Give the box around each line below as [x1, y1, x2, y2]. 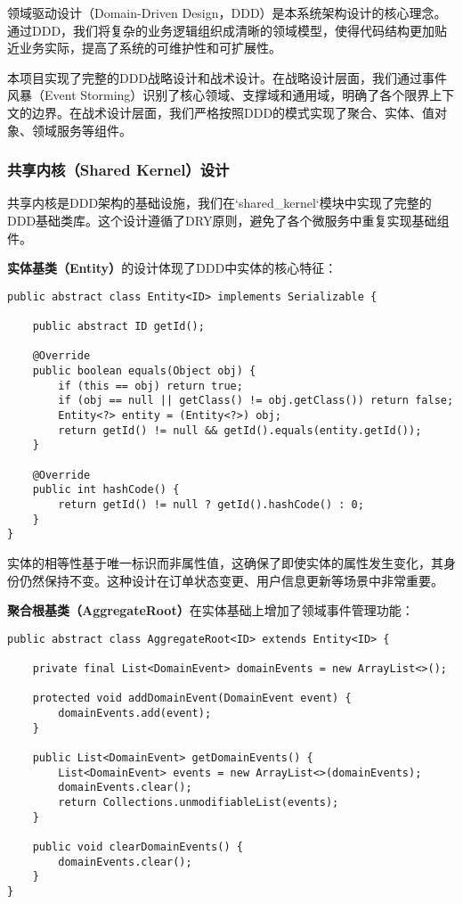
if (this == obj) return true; [58, 379, 243, 392]
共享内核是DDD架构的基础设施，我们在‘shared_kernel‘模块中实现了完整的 [7, 193, 432, 212]
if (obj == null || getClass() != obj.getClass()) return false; [58, 394, 454, 407]
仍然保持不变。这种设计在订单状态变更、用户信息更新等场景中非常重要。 [19, 571, 443, 589]
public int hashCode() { [32, 483, 180, 497]
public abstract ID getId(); [32, 320, 205, 333]
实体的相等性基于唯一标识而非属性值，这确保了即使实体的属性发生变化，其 [7, 553, 443, 571]
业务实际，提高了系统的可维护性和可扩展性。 [19, 38, 281, 57]
